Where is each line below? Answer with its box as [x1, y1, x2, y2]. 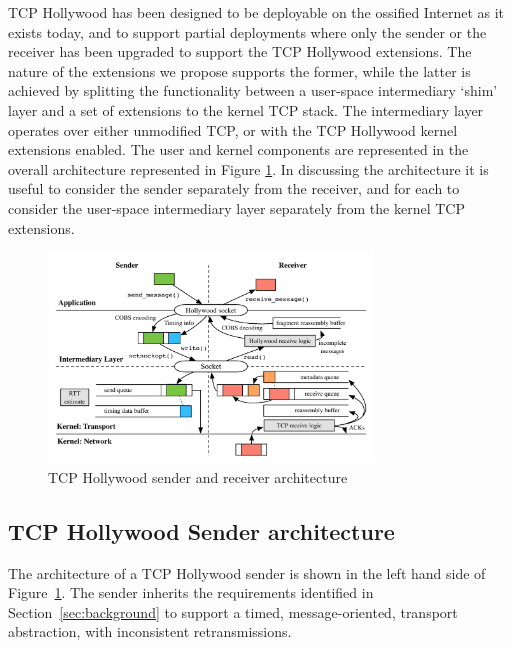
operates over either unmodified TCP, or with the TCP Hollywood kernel [8, 119, 458, 140]
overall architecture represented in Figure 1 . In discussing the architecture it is [8, 158, 489, 179]
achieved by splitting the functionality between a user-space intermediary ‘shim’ [8, 80, 498, 101]
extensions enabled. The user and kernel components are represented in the [8, 139, 469, 160]
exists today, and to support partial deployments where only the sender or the [8, 21, 487, 42]
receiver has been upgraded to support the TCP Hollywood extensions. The [8, 41, 472, 62]
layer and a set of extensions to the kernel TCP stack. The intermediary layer [8, 99, 484, 120]
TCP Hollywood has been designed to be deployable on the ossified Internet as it [8, 2, 505, 22]
